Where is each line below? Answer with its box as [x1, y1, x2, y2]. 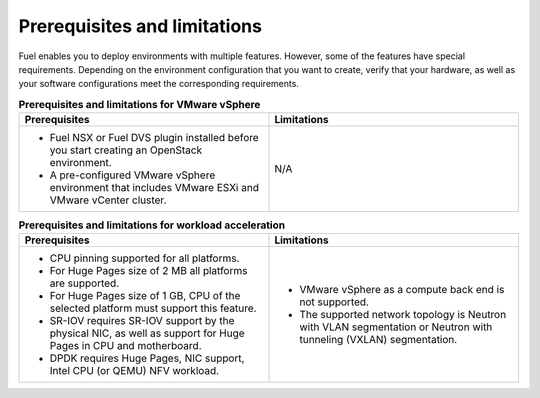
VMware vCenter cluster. [49, 193, 167, 207]
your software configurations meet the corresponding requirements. [18, 78, 300, 90]
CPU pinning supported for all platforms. [49, 251, 240, 265]
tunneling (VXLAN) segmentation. [299, 333, 458, 347]
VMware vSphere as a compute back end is [299, 283, 505, 297]
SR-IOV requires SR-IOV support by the [49, 314, 235, 328]
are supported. [49, 276, 120, 290]
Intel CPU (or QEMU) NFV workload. [49, 364, 220, 378]
